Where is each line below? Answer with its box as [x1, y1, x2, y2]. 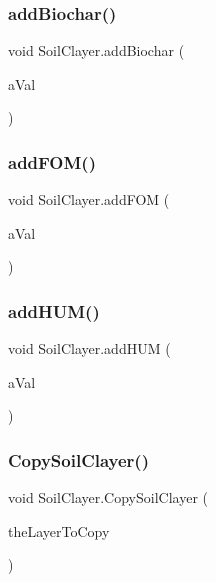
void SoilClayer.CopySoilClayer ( [8, 487, 208, 508]
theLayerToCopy [8, 520, 110, 541]
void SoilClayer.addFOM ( [8, 189, 170, 210]
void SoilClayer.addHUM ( [8, 338, 171, 359]
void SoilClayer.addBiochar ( [8, 40, 185, 61]
